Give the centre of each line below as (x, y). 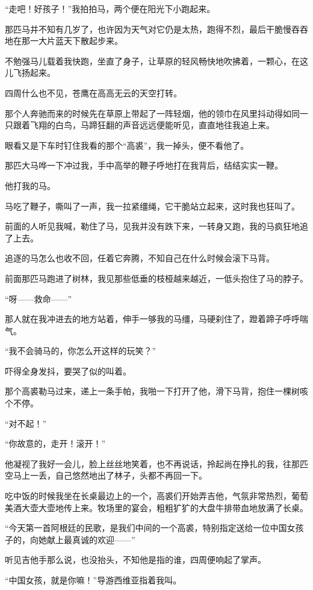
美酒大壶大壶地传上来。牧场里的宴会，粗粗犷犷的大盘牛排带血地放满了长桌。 (156, 507)
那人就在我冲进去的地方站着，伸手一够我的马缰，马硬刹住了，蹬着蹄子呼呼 (152, 319)
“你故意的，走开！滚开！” (55, 443)
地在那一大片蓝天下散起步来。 (64, 41)
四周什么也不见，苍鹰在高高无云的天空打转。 (93, 92)
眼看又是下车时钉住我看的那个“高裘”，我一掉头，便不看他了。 (127, 145)
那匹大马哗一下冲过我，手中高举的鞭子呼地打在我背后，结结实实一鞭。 (144, 165)
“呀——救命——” (39, 298)
